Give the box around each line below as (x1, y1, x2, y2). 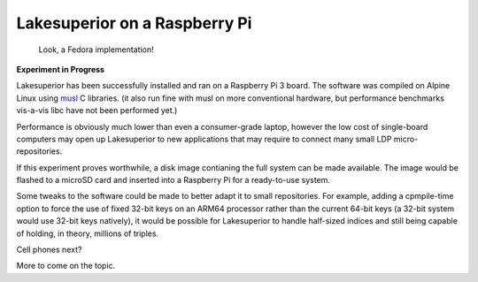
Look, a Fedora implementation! (38, 44, 154, 55)
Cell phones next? (16, 244, 82, 255)
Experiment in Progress (16, 64, 105, 74)
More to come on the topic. (16, 261, 116, 271)
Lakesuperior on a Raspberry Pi (16, 13, 252, 33)
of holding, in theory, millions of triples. (16, 228, 159, 239)
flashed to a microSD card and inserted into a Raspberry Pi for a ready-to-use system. (16, 175, 331, 186)
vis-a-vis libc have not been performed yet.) (16, 105, 178, 116)
